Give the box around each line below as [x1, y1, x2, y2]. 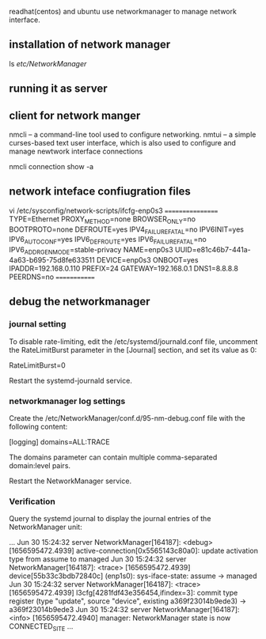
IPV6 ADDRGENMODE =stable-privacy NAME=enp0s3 [9, 245, 173, 256]
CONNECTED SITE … [9, 622, 74, 633]
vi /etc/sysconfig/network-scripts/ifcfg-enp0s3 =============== [9, 206, 218, 215]
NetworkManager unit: [9, 522, 82, 532]
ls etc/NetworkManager [9, 59, 87, 68]
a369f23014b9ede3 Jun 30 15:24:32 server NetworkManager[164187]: [9, 605, 240, 614]
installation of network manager [9, 38, 171, 51]
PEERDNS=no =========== [9, 272, 96, 282]
